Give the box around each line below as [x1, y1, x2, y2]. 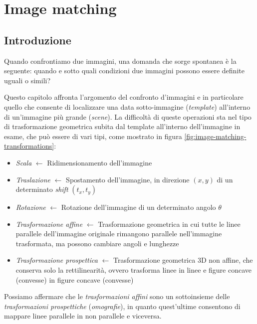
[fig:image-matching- [184, 131, 247, 141]
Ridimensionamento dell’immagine [47, 157, 152, 167]
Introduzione [4, 32, 71, 47]
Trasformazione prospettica [15, 255, 98, 265]
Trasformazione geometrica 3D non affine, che [113, 255, 253, 265]
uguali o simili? [4, 75, 51, 85]
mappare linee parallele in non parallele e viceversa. [4, 311, 162, 321]
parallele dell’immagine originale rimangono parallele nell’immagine [15, 228, 222, 239]
